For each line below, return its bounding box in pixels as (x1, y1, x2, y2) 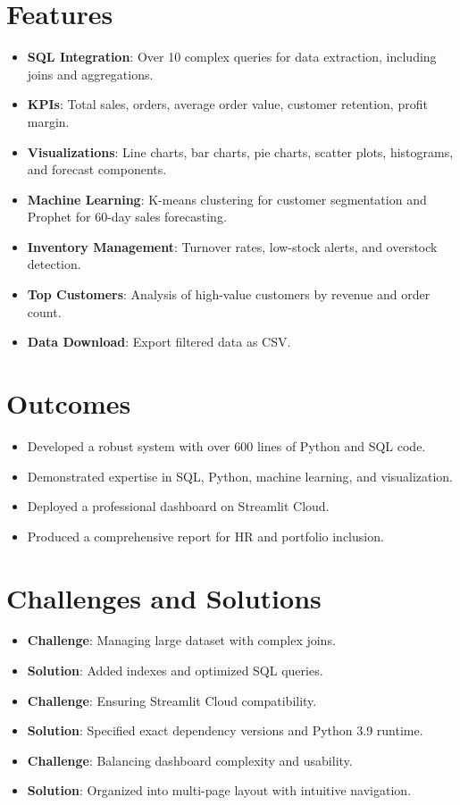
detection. (27, 255, 81, 273)
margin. (27, 112, 70, 130)
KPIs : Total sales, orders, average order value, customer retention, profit (27, 95, 428, 113)
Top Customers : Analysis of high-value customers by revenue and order (27, 285, 431, 304)
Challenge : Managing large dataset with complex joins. (27, 631, 336, 650)
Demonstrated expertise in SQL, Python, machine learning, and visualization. (27, 466, 454, 485)
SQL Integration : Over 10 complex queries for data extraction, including (27, 47, 437, 66)
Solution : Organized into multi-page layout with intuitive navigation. (27, 781, 412, 800)
